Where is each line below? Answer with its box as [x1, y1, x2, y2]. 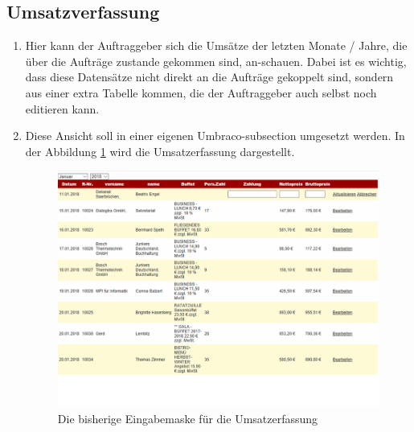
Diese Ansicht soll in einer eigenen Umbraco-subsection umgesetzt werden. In [25, 127, 405, 144]
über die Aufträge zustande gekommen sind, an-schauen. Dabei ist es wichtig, [25, 52, 407, 69]
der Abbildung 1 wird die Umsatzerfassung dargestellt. [25, 142, 295, 159]
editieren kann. [25, 100, 100, 117]
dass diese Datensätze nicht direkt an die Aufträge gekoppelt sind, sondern [25, 68, 394, 85]
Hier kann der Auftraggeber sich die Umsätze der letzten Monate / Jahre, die [25, 37, 408, 54]
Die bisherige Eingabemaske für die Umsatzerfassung [57, 409, 318, 426]
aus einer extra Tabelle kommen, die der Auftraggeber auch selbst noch [25, 84, 377, 101]
